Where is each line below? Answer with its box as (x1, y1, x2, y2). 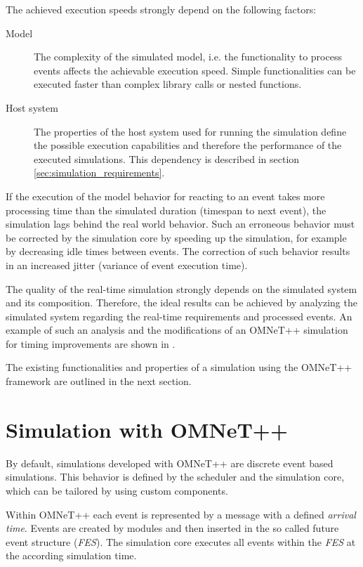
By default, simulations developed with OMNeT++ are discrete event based (6, 455, 334, 470)
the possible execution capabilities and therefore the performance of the (34, 138, 342, 152)
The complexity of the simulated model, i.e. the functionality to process (34, 49, 342, 64)
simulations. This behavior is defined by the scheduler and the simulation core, (6, 469, 345, 484)
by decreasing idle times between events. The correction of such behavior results (6, 244, 350, 259)
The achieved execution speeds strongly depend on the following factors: (6, 2, 317, 16)
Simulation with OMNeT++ (6, 415, 288, 443)
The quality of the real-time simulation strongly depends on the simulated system (6, 281, 357, 296)
